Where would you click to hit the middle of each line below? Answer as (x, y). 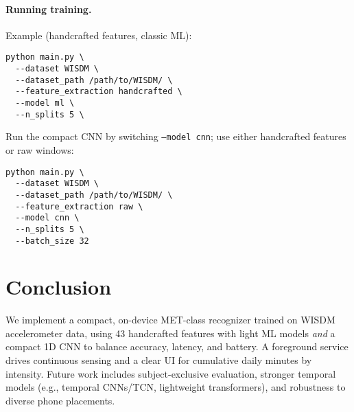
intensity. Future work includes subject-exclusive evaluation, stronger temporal (171, 373)
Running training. (49, 9)
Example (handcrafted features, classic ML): (99, 35)
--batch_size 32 (52, 241)
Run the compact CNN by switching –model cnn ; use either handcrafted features (176, 136)
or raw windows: (40, 149)
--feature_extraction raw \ (79, 206)
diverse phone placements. (60, 400)
